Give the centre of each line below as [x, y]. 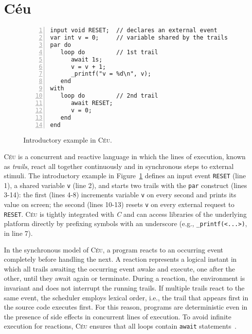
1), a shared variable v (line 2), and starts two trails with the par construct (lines [126, 185]
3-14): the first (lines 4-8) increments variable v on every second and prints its [120, 195]
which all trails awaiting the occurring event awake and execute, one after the [120, 268]
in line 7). [18, 233]
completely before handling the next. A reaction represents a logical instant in [120, 259]
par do [61, 45]
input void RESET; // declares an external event [134, 31]
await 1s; [87, 59]
